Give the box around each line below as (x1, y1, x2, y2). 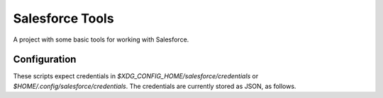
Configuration (13, 54, 77, 66)
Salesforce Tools (13, 11, 114, 26)
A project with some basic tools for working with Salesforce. (13, 35, 189, 44)
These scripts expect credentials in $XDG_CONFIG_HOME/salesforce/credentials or (13, 72, 259, 80)
